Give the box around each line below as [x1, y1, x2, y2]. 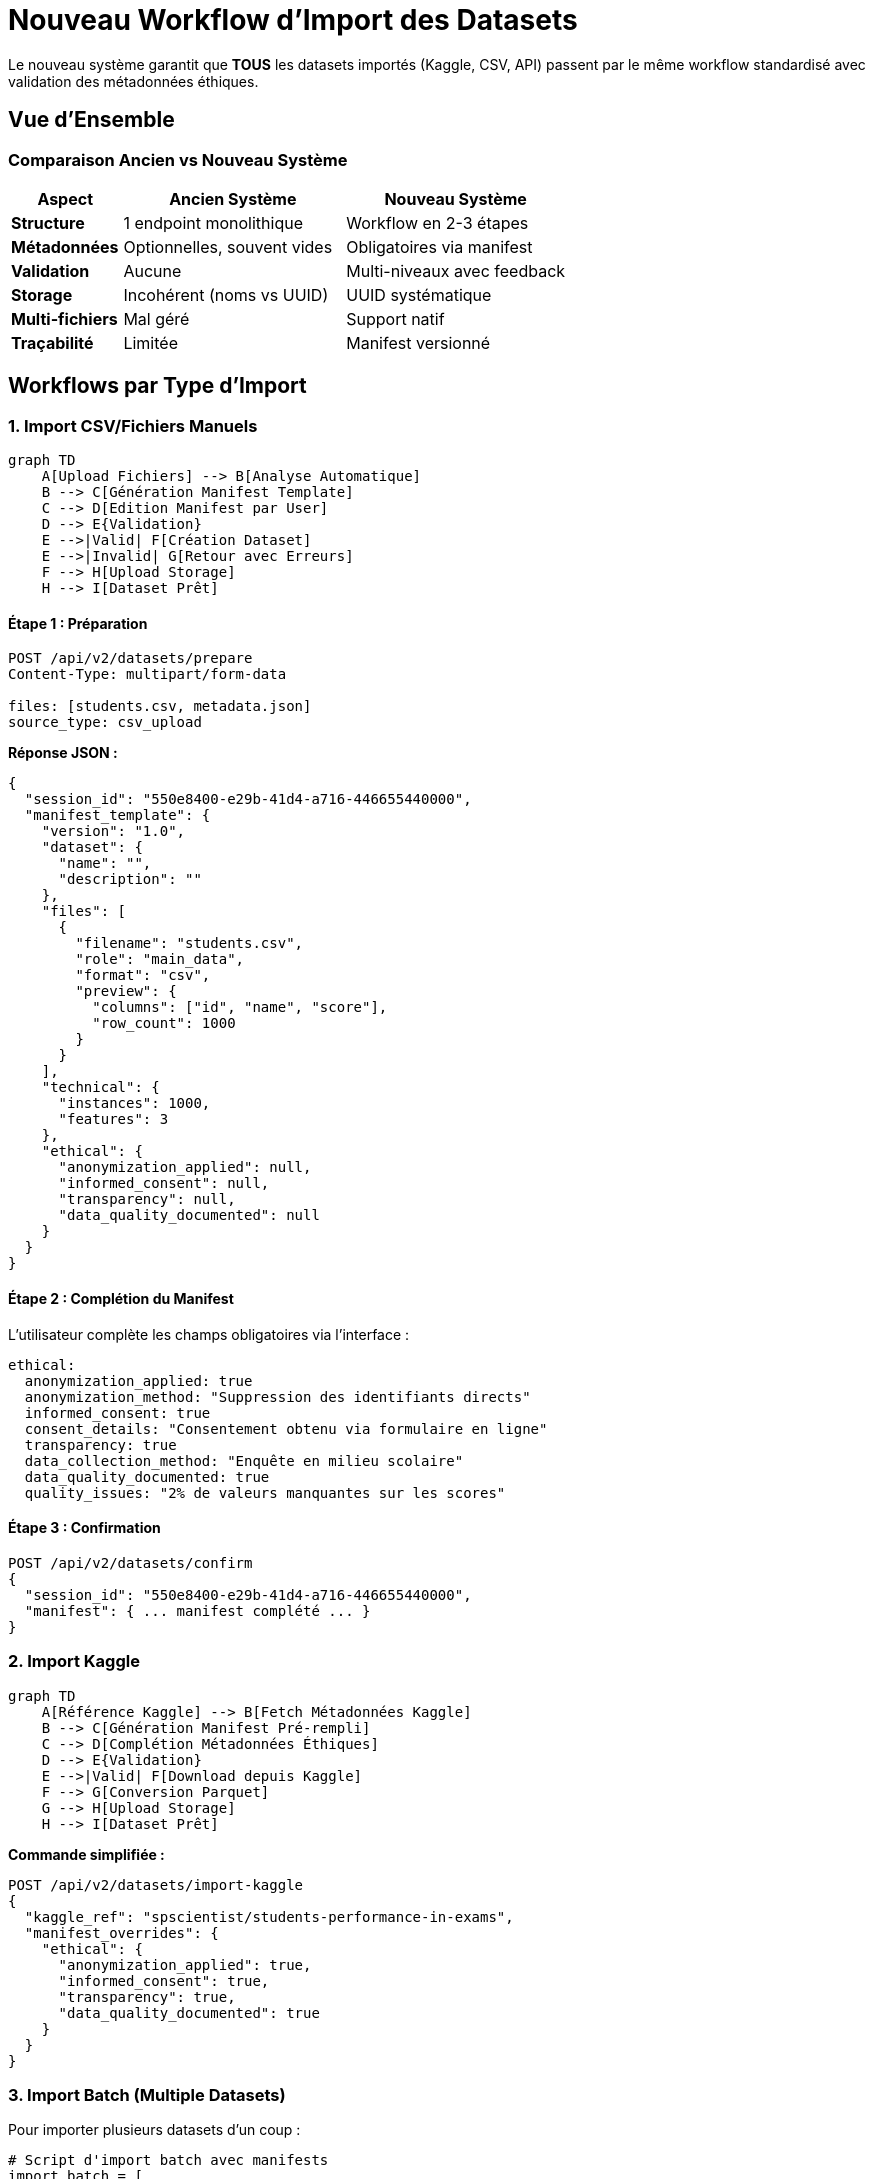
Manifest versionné [346, 332, 491, 353]
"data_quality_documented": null [58, 1207, 320, 1224]
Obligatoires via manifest [346, 236, 533, 257]
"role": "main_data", [75, 951, 245, 968]
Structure [11, 212, 85, 233]
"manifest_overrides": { [24, 1924, 219, 1941]
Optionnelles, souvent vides [123, 236, 333, 257]
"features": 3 [58, 1111, 169, 1128]
